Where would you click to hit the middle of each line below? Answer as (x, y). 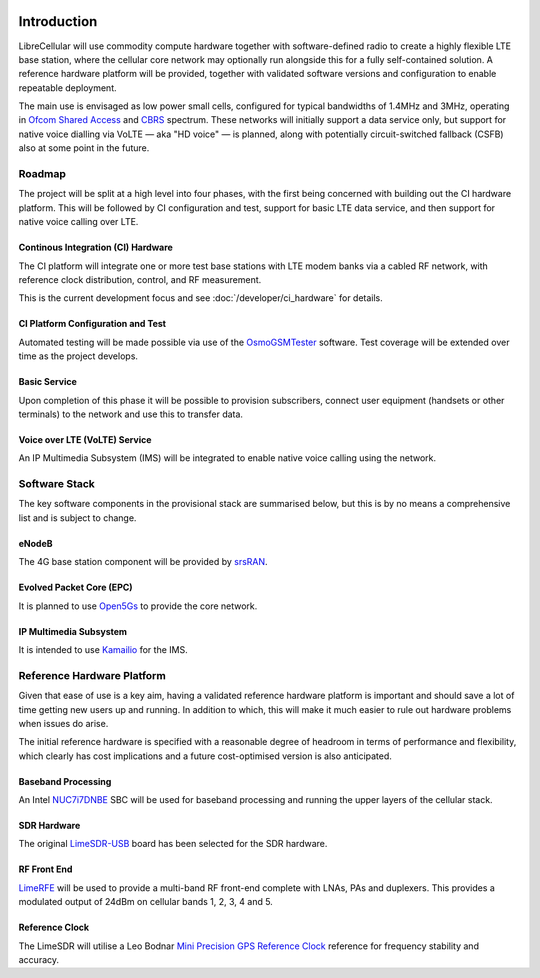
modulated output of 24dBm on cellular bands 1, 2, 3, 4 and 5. (146, 902)
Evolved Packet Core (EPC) (76, 587)
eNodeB (36, 543)
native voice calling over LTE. (78, 222)
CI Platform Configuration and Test (92, 324)
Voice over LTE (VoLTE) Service (85, 439)
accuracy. (39, 960)
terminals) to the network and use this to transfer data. (131, 414)
